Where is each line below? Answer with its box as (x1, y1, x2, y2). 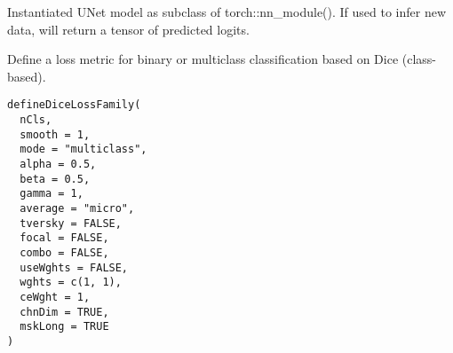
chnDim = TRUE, (20, 305, 109, 318)
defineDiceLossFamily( (7, 98, 141, 112)
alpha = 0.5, (20, 158, 97, 170)
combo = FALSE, (20, 246, 109, 259)
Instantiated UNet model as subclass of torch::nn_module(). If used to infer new (7, 3, 447, 20)
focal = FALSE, (20, 231, 109, 245)
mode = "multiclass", (20, 143, 147, 156)
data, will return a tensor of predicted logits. (7, 20, 250, 38)
